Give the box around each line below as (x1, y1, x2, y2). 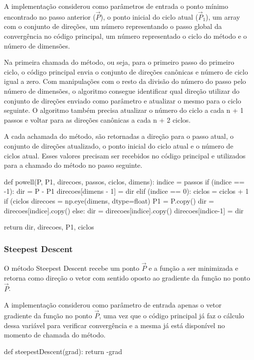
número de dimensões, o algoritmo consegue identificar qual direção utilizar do (4, 85, 240, 96)
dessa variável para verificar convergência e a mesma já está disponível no (4, 320, 225, 330)
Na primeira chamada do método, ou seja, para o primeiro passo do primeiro (4, 57, 234, 67)
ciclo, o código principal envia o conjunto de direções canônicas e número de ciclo (4, 66, 248, 77)
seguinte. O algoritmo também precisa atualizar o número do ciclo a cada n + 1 (4, 105, 244, 115)
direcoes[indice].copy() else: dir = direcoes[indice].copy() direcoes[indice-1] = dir (4, 205, 244, 215)
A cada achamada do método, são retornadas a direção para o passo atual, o (4, 131, 234, 141)
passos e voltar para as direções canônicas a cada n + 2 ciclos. (4, 114, 191, 125)
